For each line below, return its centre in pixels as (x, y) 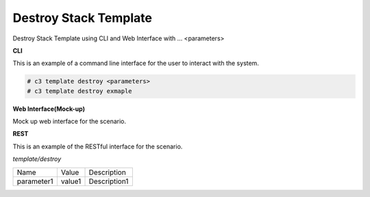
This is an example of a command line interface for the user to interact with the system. (136, 63)
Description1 (109, 181)
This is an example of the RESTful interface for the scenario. (98, 146)
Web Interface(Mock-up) (49, 109)
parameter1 (35, 181)
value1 (71, 181)
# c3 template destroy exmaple (80, 91)
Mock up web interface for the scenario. (70, 121)
